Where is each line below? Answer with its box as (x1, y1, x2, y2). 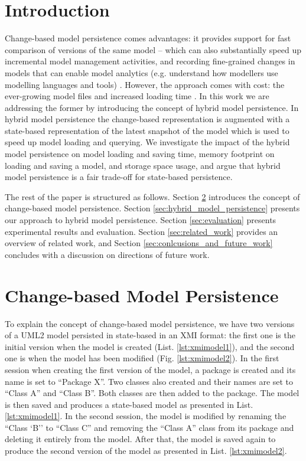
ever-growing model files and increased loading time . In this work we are (5, 90, 269, 102)
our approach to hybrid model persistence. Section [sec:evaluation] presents (5, 214, 276, 226)
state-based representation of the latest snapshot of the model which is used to (5, 124, 289, 136)
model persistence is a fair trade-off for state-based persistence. (5, 171, 233, 183)
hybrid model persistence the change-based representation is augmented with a (5, 113, 290, 125)
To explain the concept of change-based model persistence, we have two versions (5, 317, 295, 329)
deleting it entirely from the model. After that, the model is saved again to (5, 433, 276, 445)
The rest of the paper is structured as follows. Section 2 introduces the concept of (5, 190, 300, 202)
